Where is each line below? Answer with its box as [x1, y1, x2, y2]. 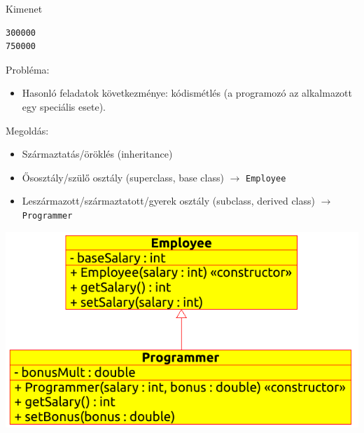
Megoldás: [6, 123, 49, 137]
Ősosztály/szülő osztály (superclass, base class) [22, 170, 224, 184]
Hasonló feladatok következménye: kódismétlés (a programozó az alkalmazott [22, 85, 352, 100]
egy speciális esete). [22, 99, 106, 114]
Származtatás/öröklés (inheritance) [22, 146, 173, 161]
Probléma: [6, 62, 50, 76]
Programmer [22, 211, 73, 221]
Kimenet [6, 1, 43, 15]
